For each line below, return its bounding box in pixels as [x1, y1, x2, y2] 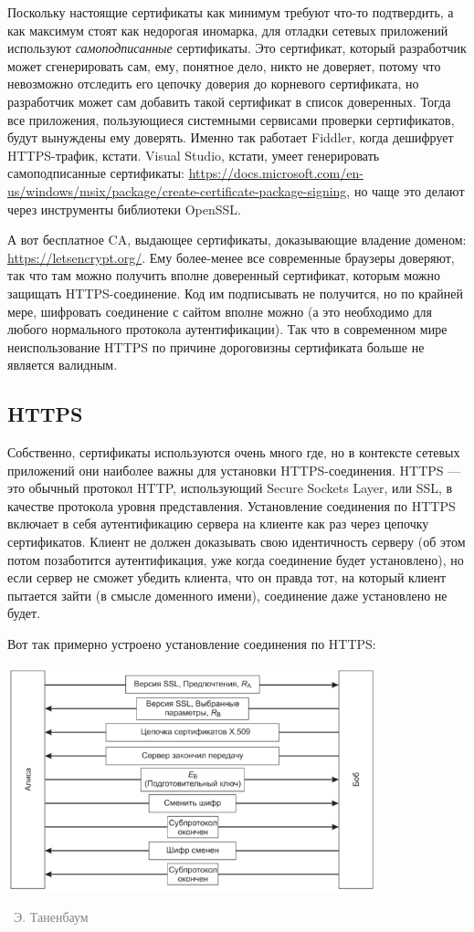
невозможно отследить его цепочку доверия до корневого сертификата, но [7, 74, 419, 93]
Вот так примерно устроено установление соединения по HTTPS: [7, 634, 376, 654]
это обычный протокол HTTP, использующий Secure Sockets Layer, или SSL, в [7, 478, 453, 497]
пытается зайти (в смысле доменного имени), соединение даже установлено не [7, 585, 448, 604]
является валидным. [7, 355, 118, 374]
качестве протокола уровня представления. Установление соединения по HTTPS [7, 496, 456, 515]
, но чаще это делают [346, 181, 465, 200]
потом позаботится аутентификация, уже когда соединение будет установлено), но [7, 550, 464, 569]
